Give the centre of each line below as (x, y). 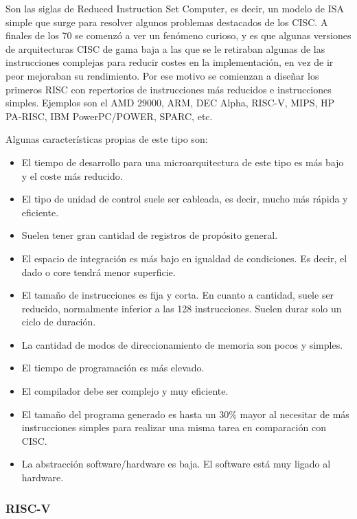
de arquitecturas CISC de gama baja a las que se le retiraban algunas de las (165, 48)
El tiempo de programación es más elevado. (113, 368)
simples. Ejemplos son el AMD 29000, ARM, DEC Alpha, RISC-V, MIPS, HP (170, 103)
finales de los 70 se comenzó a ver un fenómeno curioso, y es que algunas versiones (178, 35)
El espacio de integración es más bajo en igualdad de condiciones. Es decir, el (184, 258)
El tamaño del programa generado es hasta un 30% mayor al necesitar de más (185, 414)
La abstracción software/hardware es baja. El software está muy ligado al (176, 464)
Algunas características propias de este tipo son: (107, 139)
